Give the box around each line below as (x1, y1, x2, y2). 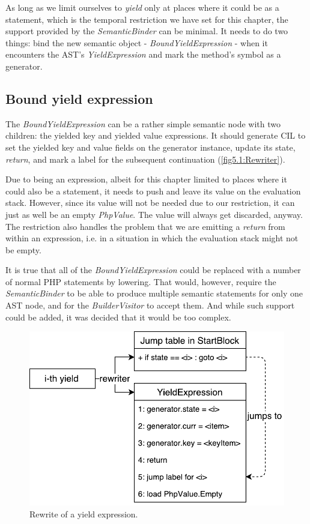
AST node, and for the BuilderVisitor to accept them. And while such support (5, 299, 295, 312)
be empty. (5, 243, 41, 256)
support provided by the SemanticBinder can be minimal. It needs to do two (5, 25, 288, 37)
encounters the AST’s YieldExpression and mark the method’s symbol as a (5, 48, 281, 61)
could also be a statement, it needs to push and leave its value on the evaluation (5, 184, 301, 197)
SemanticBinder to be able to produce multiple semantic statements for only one (5, 287, 303, 300)
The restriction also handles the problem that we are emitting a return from (5, 220, 285, 232)
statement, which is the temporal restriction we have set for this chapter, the (5, 13, 288, 25)
